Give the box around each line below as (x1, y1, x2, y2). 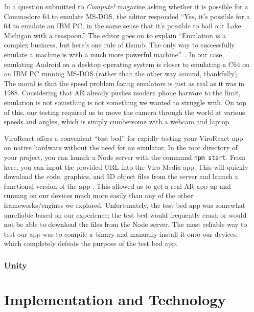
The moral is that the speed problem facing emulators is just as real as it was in (4, 78, 245, 88)
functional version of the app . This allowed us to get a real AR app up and (4, 180, 231, 191)
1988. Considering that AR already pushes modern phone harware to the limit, (4, 88, 241, 98)
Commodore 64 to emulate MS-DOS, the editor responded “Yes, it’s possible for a (4, 11, 250, 21)
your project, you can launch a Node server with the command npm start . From (4, 152, 246, 162)
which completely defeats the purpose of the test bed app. (4, 238, 178, 248)
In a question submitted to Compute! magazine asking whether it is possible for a (4, 1, 249, 11)
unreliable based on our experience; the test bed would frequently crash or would (4, 209, 247, 220)
